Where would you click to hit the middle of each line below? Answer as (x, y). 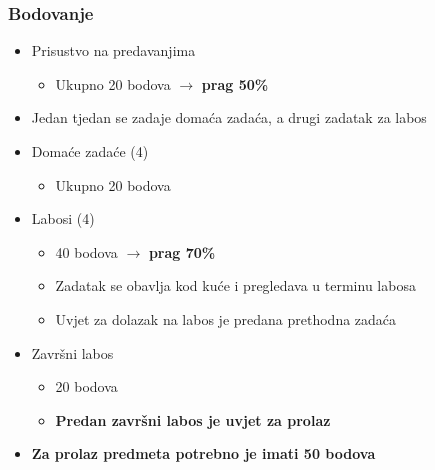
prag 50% (235, 83)
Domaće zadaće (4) (90, 151)
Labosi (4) (63, 218)
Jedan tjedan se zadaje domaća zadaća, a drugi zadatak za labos (229, 117)
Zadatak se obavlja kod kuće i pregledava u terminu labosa (235, 285)
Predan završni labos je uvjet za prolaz (193, 419)
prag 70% (182, 251)
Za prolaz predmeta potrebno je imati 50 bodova (203, 453)
